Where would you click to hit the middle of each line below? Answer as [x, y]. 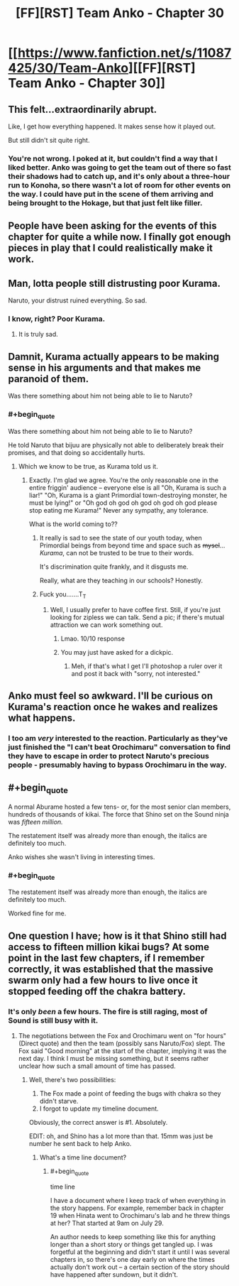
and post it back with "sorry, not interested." [136, 673]
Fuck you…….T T [63, 595]
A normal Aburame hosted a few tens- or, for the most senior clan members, [119, 807]
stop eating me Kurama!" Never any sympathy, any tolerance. [118, 510]
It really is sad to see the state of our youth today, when [121, 538]
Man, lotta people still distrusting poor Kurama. [114, 283]
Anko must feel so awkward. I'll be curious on [111, 696]
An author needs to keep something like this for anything [133, 1236]
